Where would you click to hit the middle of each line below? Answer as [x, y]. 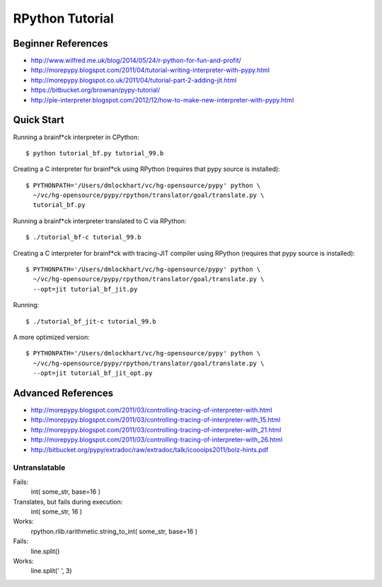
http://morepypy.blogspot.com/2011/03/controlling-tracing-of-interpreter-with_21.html [156, 429]
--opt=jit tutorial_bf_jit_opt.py [93, 373]
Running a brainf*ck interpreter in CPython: [76, 137]
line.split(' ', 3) [51, 571]
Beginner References [61, 43]
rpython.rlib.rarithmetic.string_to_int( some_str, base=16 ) [114, 531]
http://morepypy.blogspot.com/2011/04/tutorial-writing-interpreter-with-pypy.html [150, 70]
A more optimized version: [51, 337]
